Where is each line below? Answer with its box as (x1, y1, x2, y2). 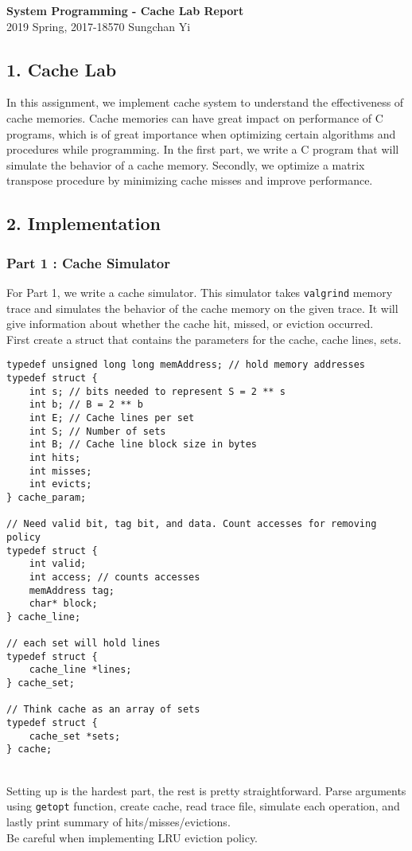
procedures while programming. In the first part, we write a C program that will (6, 141, 399, 158)
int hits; (29, 451, 81, 463)
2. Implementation (6, 211, 161, 236)
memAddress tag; (29, 584, 115, 596)
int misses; (29, 465, 92, 477)
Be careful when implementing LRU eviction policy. (6, 829, 258, 845)
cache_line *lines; (29, 664, 132, 676)
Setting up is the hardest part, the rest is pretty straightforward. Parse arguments (6, 782, 406, 798)
